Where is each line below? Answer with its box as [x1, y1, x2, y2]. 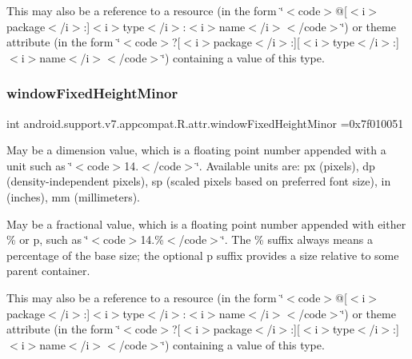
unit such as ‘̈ [6, 157, 73, 174]
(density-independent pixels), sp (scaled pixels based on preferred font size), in [6, 173, 391, 189]
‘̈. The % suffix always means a [221, 231, 374, 248]
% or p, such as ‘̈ [6, 231, 89, 248]
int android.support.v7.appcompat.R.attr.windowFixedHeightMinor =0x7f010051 [6, 114, 404, 131]
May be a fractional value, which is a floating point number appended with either [6, 215, 406, 232]
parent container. [6, 262, 90, 279]
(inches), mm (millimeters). [6, 188, 141, 205]
